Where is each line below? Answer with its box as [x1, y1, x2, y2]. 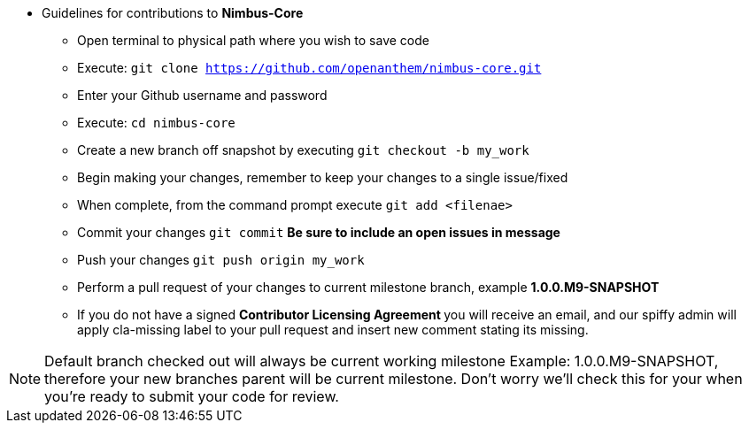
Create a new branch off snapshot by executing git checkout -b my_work [77, 142, 529, 157]
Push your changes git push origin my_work [77, 252, 365, 267]
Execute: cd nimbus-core [77, 115, 236, 130]
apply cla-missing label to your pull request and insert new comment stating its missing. [77, 322, 589, 337]
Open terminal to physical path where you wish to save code [77, 33, 429, 48]
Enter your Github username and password [77, 88, 328, 103]
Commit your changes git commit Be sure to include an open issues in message [77, 225, 560, 240]
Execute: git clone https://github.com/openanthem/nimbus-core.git [77, 60, 542, 75]
